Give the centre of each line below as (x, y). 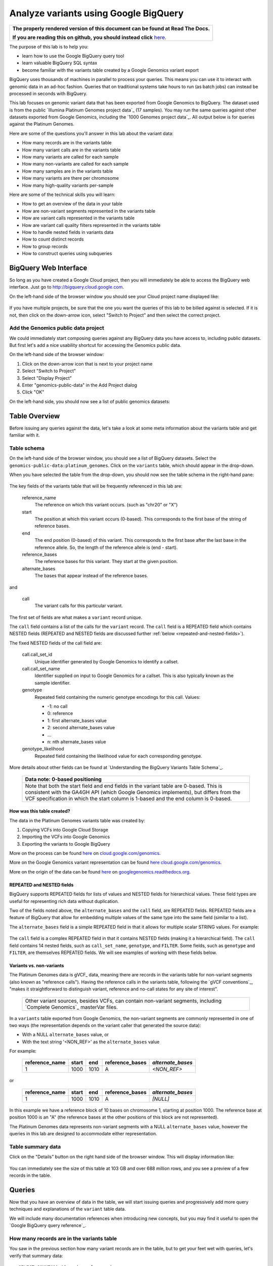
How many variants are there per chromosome (70, 178)
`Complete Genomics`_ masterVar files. (72, 1007)
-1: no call (57, 706)
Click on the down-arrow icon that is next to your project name (87, 364)
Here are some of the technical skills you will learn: (62, 194)
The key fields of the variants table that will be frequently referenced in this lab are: (96, 486)
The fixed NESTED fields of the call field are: (56, 643)
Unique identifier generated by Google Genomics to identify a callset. (107, 661)
